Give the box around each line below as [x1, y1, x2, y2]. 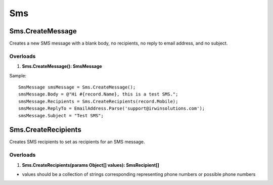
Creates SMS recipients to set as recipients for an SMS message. [9, 139, 145, 145]
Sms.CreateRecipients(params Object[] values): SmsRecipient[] [22, 162, 159, 168]
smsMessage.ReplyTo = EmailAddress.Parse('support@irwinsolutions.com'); [18, 106, 205, 111]
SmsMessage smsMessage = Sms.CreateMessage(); [18, 84, 136, 90]
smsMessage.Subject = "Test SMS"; [18, 113, 104, 118]
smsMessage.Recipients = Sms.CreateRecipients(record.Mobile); [18, 99, 178, 104]
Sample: [9, 72, 27, 78]
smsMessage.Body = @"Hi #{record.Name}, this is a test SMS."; [18, 91, 178, 97]
